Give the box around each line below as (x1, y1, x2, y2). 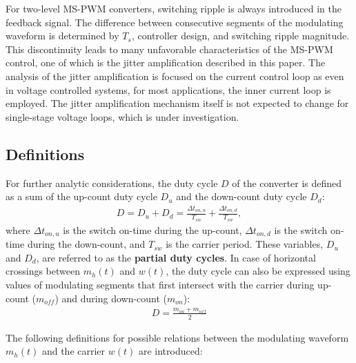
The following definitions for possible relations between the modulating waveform (6, 330, 349, 344)
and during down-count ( (61, 291, 168, 305)
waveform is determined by (6, 28, 119, 43)
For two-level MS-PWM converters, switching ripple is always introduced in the (6, 1, 342, 15)
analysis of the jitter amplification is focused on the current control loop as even (6, 68, 344, 83)
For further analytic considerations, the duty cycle (6, 175, 218, 190)
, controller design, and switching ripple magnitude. (131, 28, 350, 43)
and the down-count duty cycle (176, 189, 307, 204)
